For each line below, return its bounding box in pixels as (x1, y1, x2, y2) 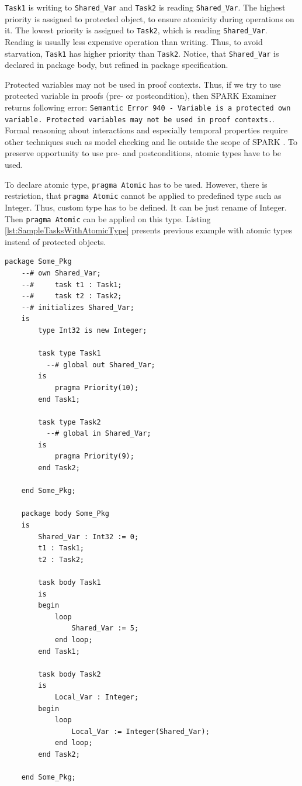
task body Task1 (38, 578, 101, 587)
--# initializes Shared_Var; (21, 303, 134, 312)
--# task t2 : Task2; (21, 292, 122, 301)
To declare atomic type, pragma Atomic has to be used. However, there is (5, 178, 268, 190)
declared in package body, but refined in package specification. (5, 58, 228, 71)
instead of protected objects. (5, 235, 106, 247)
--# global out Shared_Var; (46, 360, 155, 369)
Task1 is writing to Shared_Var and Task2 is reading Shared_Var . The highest (5, 1, 286, 13)
